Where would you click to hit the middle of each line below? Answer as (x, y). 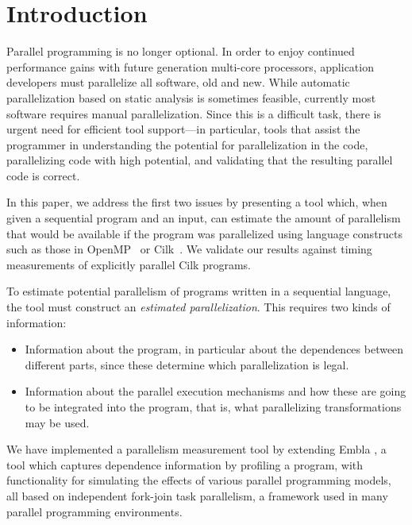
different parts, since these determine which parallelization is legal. (187, 364)
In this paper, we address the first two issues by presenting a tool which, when (197, 202)
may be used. (57, 422)
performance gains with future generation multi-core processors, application (190, 66)
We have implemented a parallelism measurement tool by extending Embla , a (196, 449)
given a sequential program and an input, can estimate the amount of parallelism (204, 218)
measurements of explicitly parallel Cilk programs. (129, 264)
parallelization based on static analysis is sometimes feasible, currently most (191, 97)
